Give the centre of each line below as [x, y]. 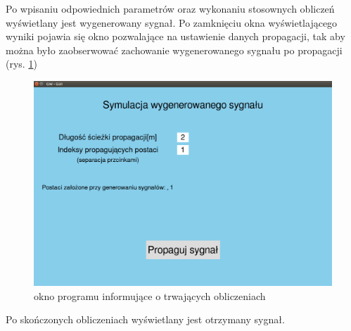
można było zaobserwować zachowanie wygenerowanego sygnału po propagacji [174, 50]
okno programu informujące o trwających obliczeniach [150, 295]
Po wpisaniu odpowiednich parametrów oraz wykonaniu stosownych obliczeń [170, 8]
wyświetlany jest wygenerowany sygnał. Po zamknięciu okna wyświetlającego [172, 22]
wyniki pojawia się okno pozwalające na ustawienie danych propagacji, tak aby [175, 36]
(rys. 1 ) [21, 64]
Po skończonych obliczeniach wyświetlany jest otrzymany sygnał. [145, 319]
